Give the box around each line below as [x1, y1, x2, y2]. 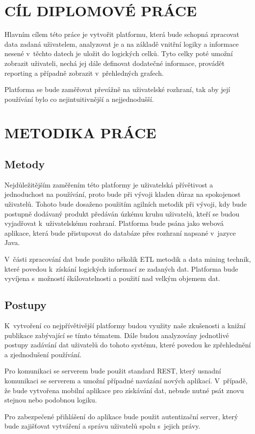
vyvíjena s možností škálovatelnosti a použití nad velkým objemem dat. [4, 273, 220, 283]
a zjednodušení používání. [4, 349, 82, 359]
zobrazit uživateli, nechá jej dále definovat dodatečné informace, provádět [4, 58, 225, 68]
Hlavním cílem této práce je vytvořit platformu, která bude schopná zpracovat [4, 29, 239, 39]
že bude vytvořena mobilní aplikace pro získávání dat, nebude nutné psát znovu [4, 385, 244, 395]
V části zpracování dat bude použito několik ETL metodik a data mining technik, [4, 254, 251, 264]
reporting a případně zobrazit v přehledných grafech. [4, 67, 164, 78]
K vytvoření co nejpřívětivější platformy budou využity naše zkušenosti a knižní [4, 320, 246, 330]
